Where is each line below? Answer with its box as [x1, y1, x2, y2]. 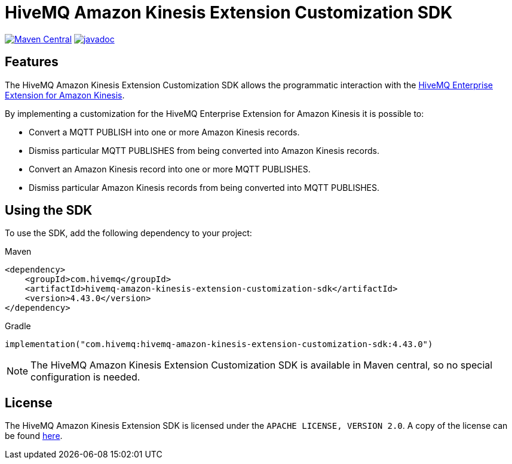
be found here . [5, 431, 63, 441]
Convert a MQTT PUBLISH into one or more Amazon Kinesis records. [29, 126, 300, 137]
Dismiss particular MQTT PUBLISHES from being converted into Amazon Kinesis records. [29, 145, 379, 156]
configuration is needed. [30, 371, 140, 383]
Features [5, 54, 59, 70]
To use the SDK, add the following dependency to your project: [5, 228, 252, 239]
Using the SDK [5, 203, 93, 218]
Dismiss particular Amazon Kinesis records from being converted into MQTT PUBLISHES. [29, 182, 379, 193]
